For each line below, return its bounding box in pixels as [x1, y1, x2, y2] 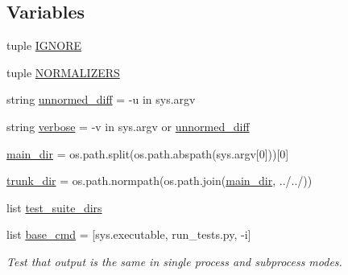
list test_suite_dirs [6, 199, 102, 215]
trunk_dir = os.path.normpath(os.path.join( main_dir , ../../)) [6, 172, 313, 189]
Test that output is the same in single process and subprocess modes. [6, 252, 342, 269]
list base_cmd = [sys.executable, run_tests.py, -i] [6, 226, 251, 243]
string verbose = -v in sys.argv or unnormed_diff [6, 117, 250, 134]
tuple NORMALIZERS [6, 64, 120, 80]
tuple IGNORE [6, 37, 82, 54]
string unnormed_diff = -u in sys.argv [6, 91, 196, 108]
